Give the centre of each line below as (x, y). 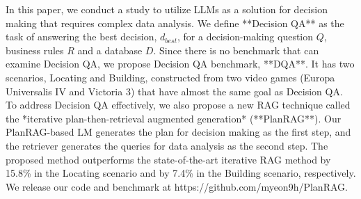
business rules (35, 50)
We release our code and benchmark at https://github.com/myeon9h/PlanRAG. (177, 186)
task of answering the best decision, (81, 37)
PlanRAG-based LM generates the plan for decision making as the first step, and (178, 132)
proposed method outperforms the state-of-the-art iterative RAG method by (168, 159)
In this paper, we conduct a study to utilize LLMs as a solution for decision (167, 9)
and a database (110, 50)
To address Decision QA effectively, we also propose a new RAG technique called (178, 105)
